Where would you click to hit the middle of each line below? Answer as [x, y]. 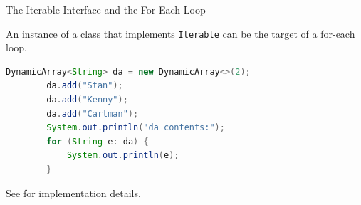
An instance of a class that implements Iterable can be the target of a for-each [180, 33]
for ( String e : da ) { [98, 141]
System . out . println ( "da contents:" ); [136, 128]
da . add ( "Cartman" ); [93, 114]
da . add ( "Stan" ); [85, 86]
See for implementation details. [73, 193]
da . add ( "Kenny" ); [87, 100]
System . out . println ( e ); [123, 156]
